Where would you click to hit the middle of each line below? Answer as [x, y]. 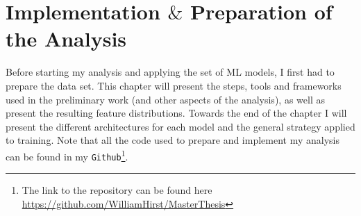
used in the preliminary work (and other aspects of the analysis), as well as [165, 99]
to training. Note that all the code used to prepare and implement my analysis [173, 140]
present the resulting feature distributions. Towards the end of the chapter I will [176, 113]
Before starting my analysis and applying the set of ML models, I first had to [170, 72]
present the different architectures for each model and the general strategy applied [180, 126]
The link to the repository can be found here [117, 190]
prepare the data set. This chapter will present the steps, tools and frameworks [174, 85]
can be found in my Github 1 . [67, 155]
